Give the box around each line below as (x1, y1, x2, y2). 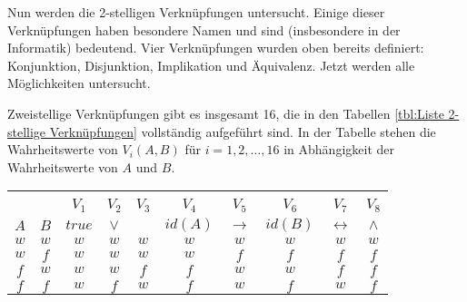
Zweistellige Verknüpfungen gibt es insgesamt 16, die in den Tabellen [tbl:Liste (7, 103, 444, 122)
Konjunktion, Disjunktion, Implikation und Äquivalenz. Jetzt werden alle (7, 55, 415, 74)
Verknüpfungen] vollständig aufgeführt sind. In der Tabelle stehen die (49, 122, 436, 141)
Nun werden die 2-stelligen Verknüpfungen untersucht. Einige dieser (7, 3, 385, 21)
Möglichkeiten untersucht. (7, 73, 151, 93)
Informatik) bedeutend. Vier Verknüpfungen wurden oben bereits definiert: (7, 38, 424, 57)
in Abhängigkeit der (283, 140, 394, 159)
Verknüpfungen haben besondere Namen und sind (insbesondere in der (7, 20, 401, 39)
